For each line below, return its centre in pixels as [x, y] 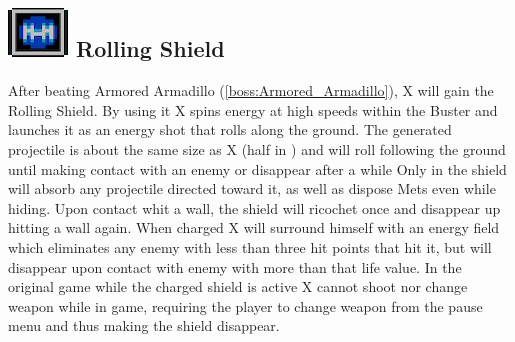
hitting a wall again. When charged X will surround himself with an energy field [254, 227]
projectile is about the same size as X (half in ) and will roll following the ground [257, 148]
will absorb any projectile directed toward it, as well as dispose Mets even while [252, 188]
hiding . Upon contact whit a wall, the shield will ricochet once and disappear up [254, 207]
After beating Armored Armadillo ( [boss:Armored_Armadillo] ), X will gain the [251, 90]
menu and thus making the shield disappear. [144, 325]
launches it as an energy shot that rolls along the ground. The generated [230, 129]
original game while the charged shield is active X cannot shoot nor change [238, 286]
